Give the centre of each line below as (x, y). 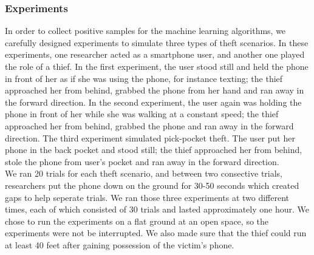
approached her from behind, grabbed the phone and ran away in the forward (149, 125)
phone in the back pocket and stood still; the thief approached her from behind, (154, 150)
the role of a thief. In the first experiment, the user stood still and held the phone (157, 66)
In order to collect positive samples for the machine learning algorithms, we (145, 31)
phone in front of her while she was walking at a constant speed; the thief (142, 114)
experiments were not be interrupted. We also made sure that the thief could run (156, 233)
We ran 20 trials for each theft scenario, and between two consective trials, (144, 173)
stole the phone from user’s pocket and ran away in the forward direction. (142, 161)
